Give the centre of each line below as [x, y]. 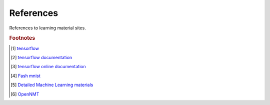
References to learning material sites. [47, 28]
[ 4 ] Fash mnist [25, 76]
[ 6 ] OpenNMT [25, 94]
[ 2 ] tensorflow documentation [41, 57]
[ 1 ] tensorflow [25, 48]
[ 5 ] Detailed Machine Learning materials [52, 85]
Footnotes [22, 38]
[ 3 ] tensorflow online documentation [48, 67]
